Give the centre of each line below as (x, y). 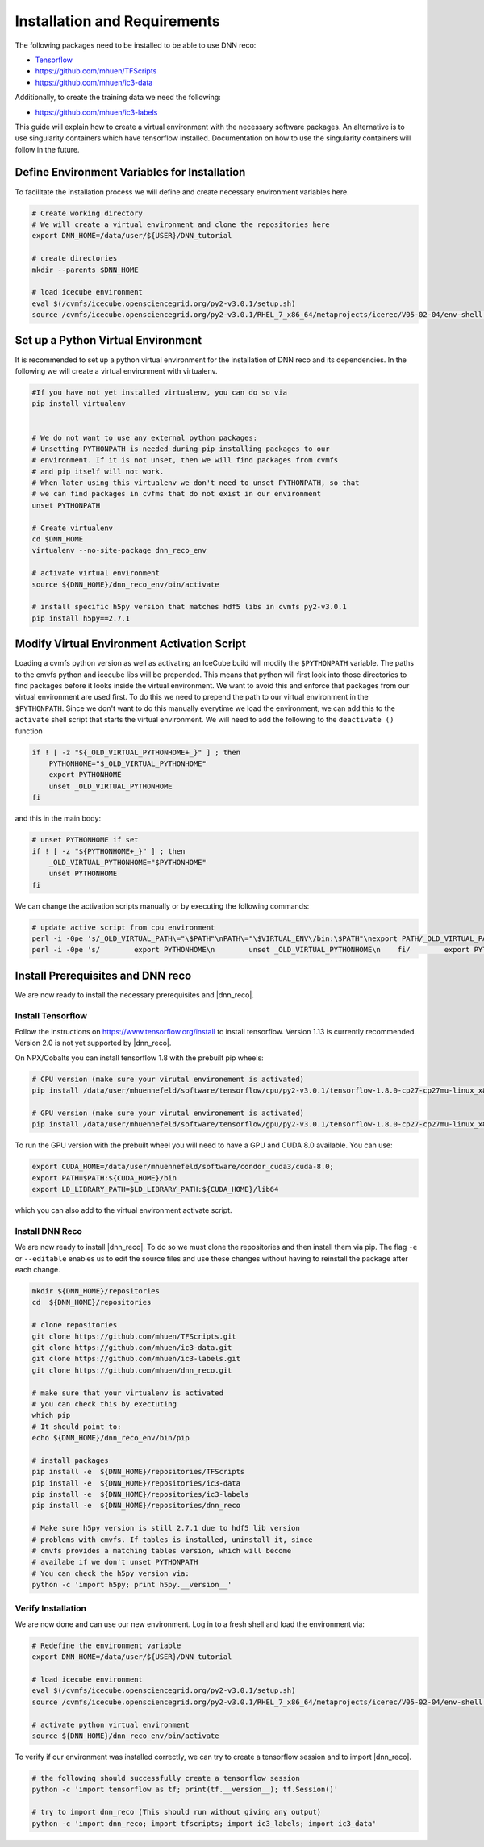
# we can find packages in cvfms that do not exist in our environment (177, 494)
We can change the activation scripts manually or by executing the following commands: (162, 906)
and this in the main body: (58, 818)
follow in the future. (47, 149)
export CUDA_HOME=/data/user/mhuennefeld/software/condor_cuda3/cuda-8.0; (183, 1167)
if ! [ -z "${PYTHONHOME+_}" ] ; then (108, 851)
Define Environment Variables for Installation (130, 172)
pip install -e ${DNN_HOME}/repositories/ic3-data (136, 1483)
